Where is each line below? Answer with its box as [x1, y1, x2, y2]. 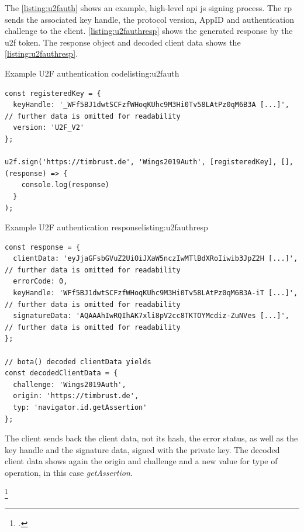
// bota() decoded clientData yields [5, 357, 151, 366]
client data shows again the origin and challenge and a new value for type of [5, 455, 278, 467]
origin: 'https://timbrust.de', [13, 392, 139, 400]
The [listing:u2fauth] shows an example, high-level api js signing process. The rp [5, 2, 292, 13]
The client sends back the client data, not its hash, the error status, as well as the [5, 432, 298, 444]
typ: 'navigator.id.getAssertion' [13, 403, 147, 412]
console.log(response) [21, 181, 109, 189]
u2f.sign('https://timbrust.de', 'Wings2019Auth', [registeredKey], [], [5, 158, 293, 167]
